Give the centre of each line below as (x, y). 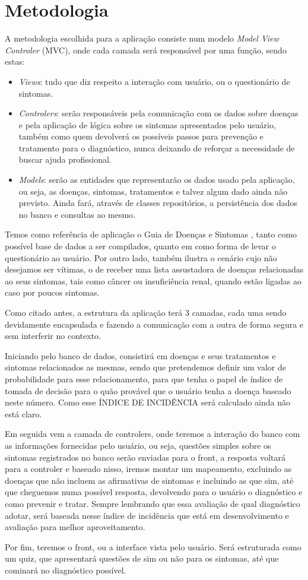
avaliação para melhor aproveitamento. (75, 527)
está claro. (23, 413)
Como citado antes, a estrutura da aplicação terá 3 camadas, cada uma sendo (146, 312)
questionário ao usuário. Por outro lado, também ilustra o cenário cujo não (141, 257)
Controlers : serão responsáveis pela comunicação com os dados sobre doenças (158, 113)
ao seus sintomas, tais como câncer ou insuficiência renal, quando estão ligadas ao (153, 281)
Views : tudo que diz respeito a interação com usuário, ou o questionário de (154, 81)
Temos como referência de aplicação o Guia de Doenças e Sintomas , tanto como (151, 234)
